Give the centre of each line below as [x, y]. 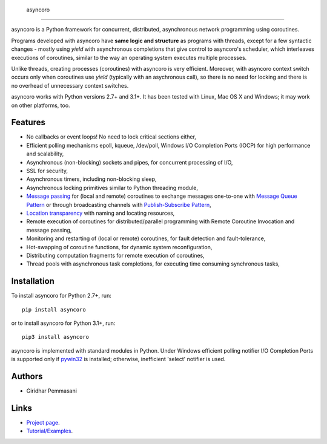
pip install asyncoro [54, 309]
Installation [33, 281]
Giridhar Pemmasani [51, 391]
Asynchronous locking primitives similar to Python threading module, [112, 188]
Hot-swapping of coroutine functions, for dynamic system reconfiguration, [119, 247]
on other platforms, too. [41, 105]
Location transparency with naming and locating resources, [101, 213]
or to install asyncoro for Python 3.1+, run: [63, 323]
